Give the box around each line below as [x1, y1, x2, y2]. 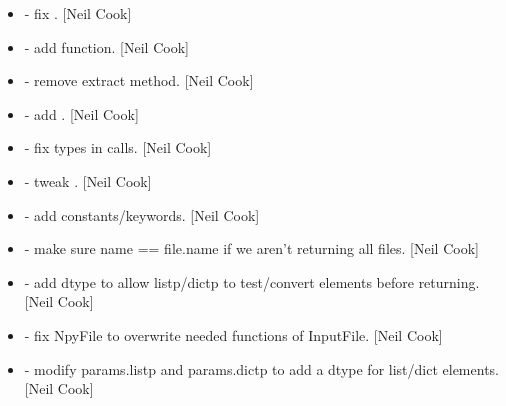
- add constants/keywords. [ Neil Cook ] [24, 204, 260, 225]
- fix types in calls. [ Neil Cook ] [24, 137, 212, 158]
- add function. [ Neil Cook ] [24, 36, 189, 57]
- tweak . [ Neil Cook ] [24, 170, 152, 191]
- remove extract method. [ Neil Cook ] [24, 70, 254, 91]
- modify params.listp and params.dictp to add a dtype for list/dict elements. [24, 358, 499, 379]
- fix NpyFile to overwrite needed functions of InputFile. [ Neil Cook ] [24, 324, 443, 345]
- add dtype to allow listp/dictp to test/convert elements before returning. [24, 271, 480, 292]
